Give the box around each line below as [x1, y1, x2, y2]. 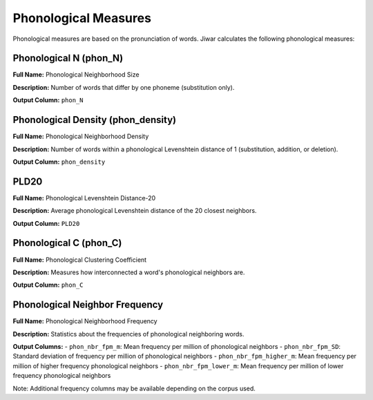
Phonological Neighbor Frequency [12, 299, 164, 311]
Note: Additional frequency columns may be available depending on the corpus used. [12, 384, 256, 392]
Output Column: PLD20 [12, 219, 80, 227]
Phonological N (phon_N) [12, 53, 124, 64]
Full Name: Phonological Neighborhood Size [12, 70, 140, 79]
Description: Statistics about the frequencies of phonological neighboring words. [12, 330, 245, 338]
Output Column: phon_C [12, 280, 84, 289]
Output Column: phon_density [12, 158, 106, 166]
